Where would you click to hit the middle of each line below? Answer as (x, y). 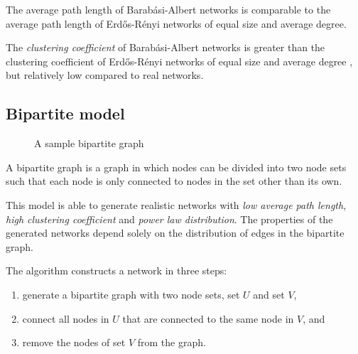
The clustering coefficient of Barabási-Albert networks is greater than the (166, 47)
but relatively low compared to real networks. (105, 75)
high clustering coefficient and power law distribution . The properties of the (169, 219)
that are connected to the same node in (208, 318)
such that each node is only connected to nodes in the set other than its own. (174, 181)
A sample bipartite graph (89, 143)
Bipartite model (65, 113)
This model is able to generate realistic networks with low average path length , (176, 204)
